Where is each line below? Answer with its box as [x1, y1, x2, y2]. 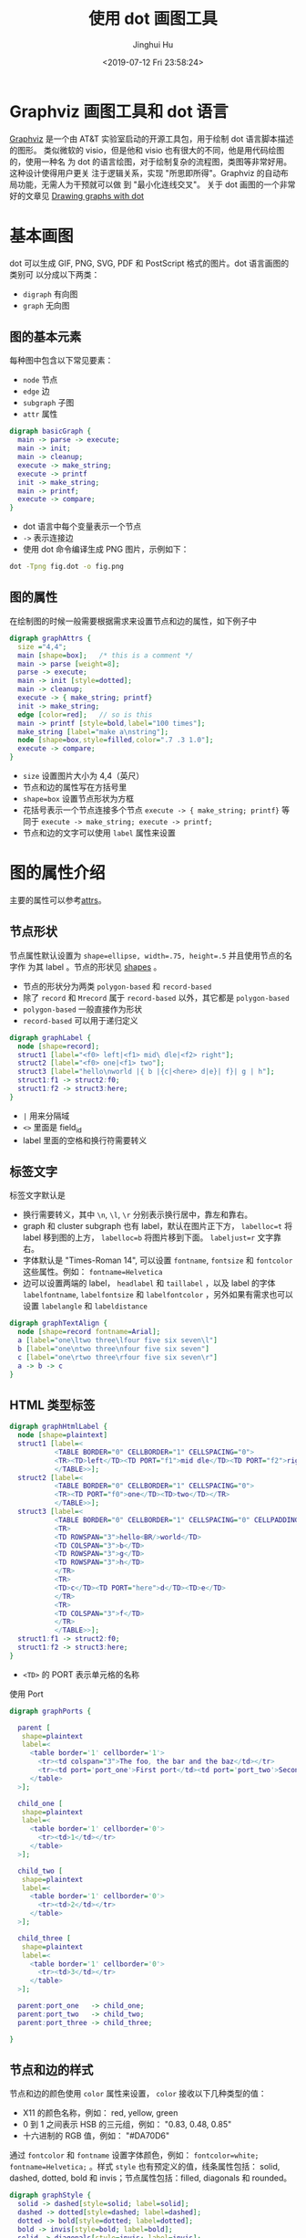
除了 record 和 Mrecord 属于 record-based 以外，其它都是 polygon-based [22, 992, 290, 1003]
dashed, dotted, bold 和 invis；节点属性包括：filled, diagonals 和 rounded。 [9, 2172, 292, 2183]
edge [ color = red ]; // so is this [17, 709, 153, 720]
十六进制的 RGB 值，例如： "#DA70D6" [22, 2130, 170, 2141]
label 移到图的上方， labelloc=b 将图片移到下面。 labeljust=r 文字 [22, 1232, 274, 1243]
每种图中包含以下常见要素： [9, 355, 114, 366]
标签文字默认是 [9, 1190, 66, 1201]
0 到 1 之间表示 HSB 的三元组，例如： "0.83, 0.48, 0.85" [22, 2119, 232, 2130]
